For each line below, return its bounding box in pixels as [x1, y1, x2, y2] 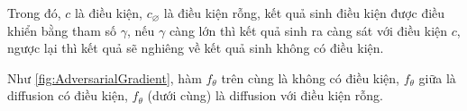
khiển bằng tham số [7, 21, 117, 39]
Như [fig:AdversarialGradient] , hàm [7, 68, 202, 87]
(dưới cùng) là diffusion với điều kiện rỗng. [147, 86, 383, 105]
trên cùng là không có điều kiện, [221, 68, 400, 87]
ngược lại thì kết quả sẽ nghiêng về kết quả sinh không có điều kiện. [7, 38, 384, 57]
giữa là [418, 68, 456, 87]
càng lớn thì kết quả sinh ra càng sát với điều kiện [169, 21, 448, 39]
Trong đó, [7, 4, 61, 21]
